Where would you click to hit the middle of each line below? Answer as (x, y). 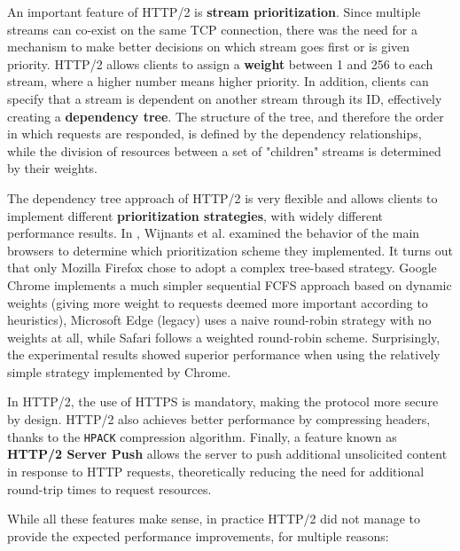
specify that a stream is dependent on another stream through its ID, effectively (225, 98)
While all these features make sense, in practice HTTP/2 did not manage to (214, 519)
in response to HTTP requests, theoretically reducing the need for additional (216, 471)
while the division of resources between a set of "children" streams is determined (224, 150)
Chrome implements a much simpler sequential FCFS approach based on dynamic (230, 284)
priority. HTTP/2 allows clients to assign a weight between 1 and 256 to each (220, 63)
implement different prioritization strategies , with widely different (195, 215)
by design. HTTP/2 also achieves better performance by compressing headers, (219, 419)
